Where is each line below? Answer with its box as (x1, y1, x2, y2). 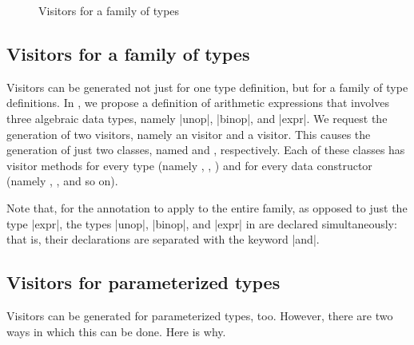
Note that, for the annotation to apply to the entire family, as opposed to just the (6, 199, 408, 216)
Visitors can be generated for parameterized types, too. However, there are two (6, 307, 393, 323)
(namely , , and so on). (6, 172, 118, 189)
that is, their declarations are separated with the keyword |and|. (6, 231, 320, 248)
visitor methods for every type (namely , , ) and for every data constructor (6, 157, 372, 173)
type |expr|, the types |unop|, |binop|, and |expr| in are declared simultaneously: (6, 215, 397, 232)
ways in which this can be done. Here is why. (6, 323, 226, 339)
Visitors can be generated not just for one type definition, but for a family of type (6, 78, 408, 95)
